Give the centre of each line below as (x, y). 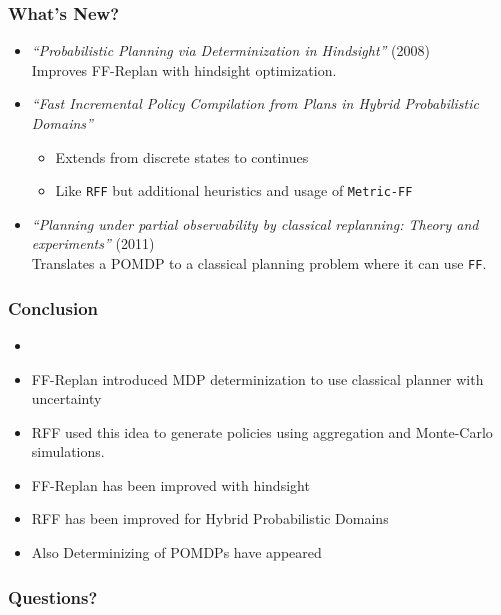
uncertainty (66, 398)
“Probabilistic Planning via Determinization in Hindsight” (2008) (230, 50)
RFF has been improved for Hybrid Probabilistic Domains (210, 518)
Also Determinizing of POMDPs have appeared (176, 552)
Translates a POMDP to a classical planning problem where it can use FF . (259, 263)
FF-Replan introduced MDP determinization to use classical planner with (257, 378)
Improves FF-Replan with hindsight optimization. (184, 69)
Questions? (53, 596)
